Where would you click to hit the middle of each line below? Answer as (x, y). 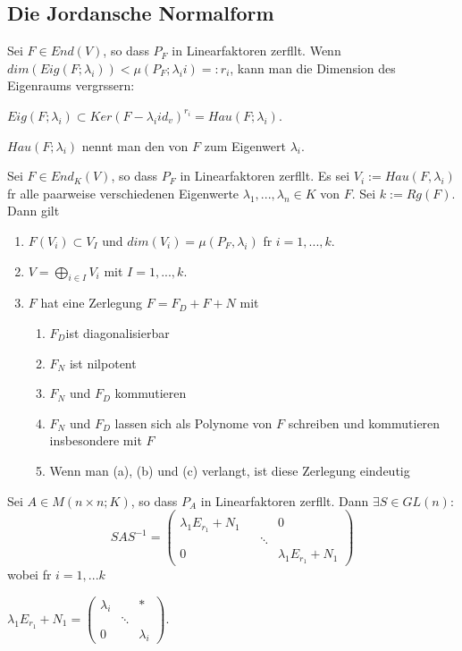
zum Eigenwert (245, 145)
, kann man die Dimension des (313, 68)
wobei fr (29, 574)
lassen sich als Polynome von (193, 423)
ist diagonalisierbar (118, 332)
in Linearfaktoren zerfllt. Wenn (256, 51)
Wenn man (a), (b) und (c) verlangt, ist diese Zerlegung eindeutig (230, 470)
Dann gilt (34, 211)
